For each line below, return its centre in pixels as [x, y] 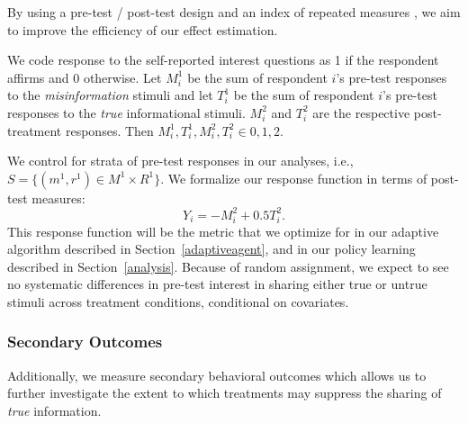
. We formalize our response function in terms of [294, 178]
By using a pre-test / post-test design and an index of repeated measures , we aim [234, 12]
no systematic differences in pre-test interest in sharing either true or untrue [217, 284]
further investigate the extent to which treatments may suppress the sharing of [225, 393]
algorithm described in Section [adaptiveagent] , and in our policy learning [211, 249]
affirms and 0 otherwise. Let [85, 77]
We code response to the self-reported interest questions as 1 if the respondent [223, 60]
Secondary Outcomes [85, 342]
